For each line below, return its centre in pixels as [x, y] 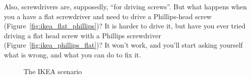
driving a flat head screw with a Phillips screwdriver [83, 35]
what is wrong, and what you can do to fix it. [72, 54]
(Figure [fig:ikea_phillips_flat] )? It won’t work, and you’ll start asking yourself [124, 45]
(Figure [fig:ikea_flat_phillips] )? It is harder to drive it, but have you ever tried [125, 26]
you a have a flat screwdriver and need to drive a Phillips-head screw [108, 16]
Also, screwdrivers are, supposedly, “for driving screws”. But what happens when [125, 6]
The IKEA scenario [53, 71]
